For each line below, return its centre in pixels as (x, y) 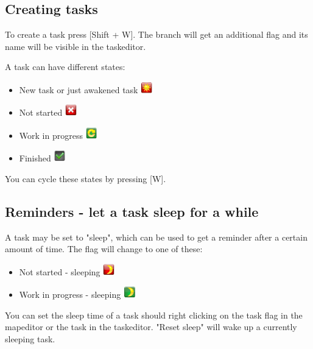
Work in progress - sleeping (70, 294)
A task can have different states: (65, 67)
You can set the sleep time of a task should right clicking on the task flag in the (154, 315)
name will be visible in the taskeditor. (76, 46)
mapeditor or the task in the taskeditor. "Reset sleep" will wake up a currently (151, 327)
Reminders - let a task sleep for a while (132, 211)
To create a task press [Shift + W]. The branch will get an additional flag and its (156, 34)
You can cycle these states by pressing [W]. (86, 178)
